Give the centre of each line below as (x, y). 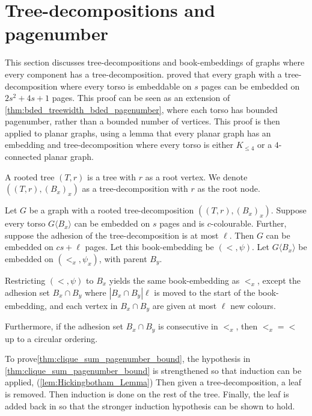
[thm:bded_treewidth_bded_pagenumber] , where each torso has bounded (141, 109)
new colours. (253, 305)
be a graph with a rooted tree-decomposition (112, 210)
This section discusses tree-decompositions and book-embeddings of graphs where (155, 62)
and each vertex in (84, 305)
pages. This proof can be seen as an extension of (141, 98)
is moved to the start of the (205, 292)
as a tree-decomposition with (135, 188)
